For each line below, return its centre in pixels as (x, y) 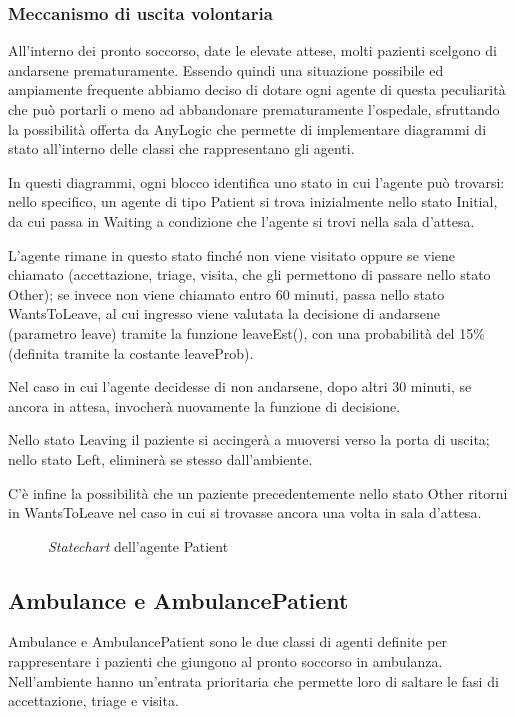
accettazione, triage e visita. (93, 700)
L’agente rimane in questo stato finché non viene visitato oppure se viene (232, 254)
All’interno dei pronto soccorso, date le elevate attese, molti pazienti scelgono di (252, 50)
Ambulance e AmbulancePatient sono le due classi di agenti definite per (228, 641)
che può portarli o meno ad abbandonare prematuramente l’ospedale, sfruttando (254, 109)
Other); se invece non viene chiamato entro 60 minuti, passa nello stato (226, 293)
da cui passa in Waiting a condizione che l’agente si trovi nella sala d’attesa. (241, 220)
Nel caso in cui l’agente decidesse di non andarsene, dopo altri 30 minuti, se (240, 386)
